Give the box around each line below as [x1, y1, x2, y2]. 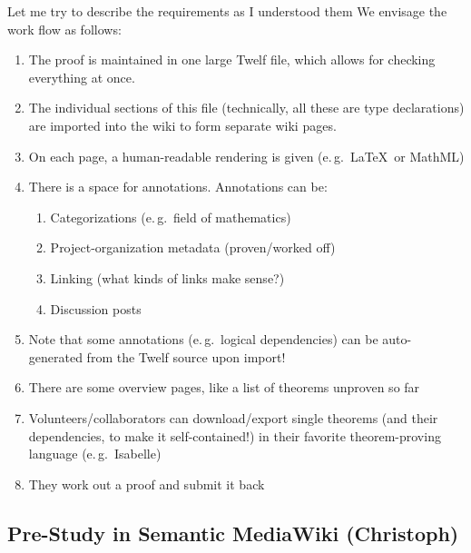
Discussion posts [50, 299, 142, 318]
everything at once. [28, 67, 135, 86]
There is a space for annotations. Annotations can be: [28, 177, 328, 196]
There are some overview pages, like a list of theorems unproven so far [28, 378, 420, 397]
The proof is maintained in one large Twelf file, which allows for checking [28, 50, 436, 69]
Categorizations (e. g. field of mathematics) [50, 207, 291, 226]
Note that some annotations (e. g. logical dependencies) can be [28, 330, 378, 349]
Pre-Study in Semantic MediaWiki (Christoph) [7, 518, 459, 547]
